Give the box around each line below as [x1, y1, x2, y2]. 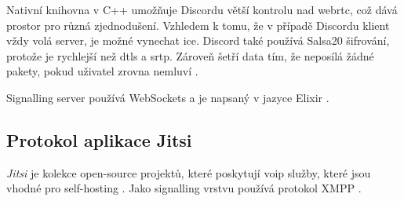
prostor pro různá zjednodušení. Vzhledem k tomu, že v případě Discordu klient [6, 16, 390, 33]
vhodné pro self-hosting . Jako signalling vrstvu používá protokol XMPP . [6, 180, 362, 196]
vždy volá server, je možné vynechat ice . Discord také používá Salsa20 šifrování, [6, 32, 390, 49]
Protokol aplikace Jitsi [6, 127, 192, 152]
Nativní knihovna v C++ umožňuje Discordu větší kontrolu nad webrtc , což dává [6, 2, 398, 17]
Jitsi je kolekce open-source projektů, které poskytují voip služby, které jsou [6, 164, 371, 181]
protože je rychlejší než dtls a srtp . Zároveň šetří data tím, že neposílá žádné [6, 47, 374, 64]
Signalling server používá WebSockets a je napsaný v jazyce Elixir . [6, 89, 329, 105]
